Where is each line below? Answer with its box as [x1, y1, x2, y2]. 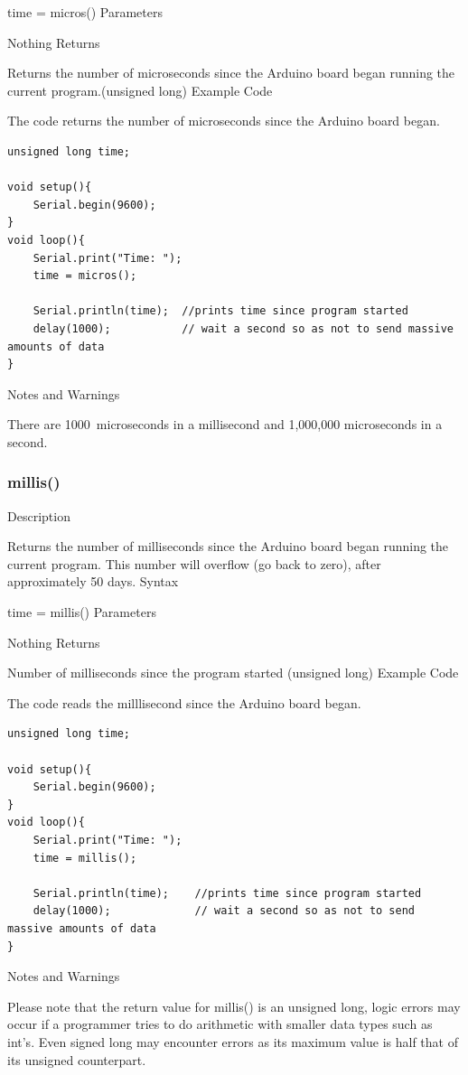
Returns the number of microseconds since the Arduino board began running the [7, 63, 455, 82]
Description [7, 506, 70, 525]
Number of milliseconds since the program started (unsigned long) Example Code [7, 663, 459, 682]
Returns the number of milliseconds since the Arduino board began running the [7, 537, 449, 556]
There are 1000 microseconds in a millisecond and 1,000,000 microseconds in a [7, 415, 443, 434]
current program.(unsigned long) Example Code [7, 80, 273, 99]
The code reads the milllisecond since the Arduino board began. [7, 693, 361, 712]
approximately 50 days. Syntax [7, 572, 179, 591]
